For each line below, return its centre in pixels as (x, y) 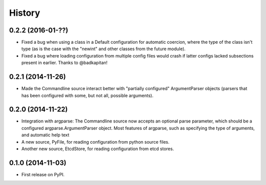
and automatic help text (45, 135)
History (25, 13)
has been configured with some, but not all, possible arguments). (87, 95)
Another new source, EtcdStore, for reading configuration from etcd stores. (98, 149)
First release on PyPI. (43, 174)
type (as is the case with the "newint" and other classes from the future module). (103, 49)
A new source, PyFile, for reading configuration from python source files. (95, 142)
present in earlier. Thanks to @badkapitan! (65, 63)
